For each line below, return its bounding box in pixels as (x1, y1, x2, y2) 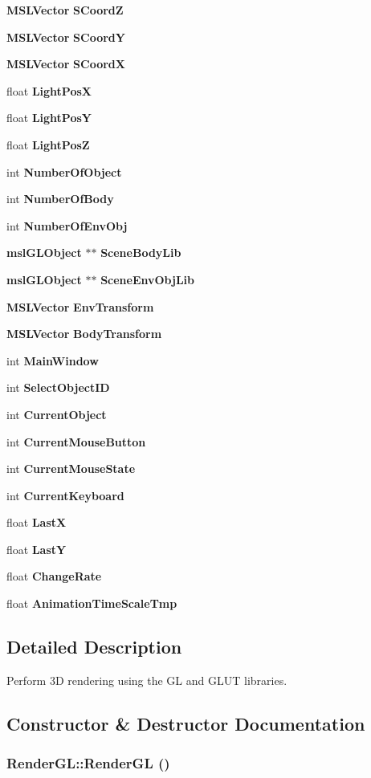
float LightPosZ (6, 136, 90, 153)
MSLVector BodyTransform (6, 325, 162, 342)
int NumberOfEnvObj (6, 217, 128, 234)
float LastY (6, 540, 67, 557)
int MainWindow (6, 352, 99, 369)
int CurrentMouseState (6, 460, 136, 477)
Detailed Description (6, 634, 182, 659)
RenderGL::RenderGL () (6, 753, 170, 773)
